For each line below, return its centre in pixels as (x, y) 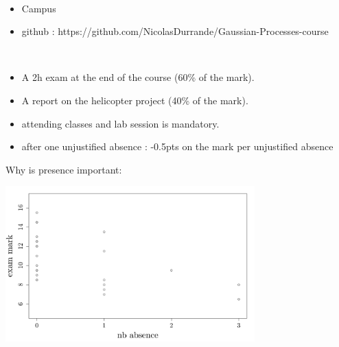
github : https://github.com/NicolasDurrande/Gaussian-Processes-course (175, 31)
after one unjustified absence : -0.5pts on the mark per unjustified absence (177, 146)
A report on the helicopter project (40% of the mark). (135, 100)
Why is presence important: (64, 169)
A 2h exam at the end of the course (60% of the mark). (138, 77)
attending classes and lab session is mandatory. (120, 123)
